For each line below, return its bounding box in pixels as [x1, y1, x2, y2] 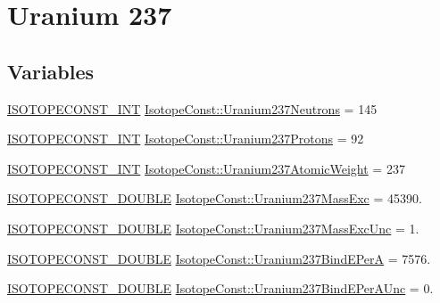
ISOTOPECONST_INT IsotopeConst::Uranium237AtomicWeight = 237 [7, 159, 405, 177]
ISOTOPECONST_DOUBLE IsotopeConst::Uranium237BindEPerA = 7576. [7, 249, 431, 267]
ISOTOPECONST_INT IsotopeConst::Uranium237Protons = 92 [7, 129, 364, 148]
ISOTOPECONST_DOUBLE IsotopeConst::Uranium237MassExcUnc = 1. [7, 218, 419, 237]
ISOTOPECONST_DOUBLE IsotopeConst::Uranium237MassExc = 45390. [7, 189, 422, 208]
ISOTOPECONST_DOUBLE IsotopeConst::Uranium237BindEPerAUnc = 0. [7, 279, 434, 298]
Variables [7, 57, 95, 85]
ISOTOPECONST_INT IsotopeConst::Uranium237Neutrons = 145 [7, 99, 378, 118]
